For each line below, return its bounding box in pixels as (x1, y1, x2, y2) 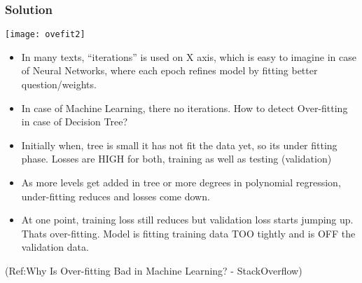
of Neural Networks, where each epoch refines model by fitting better (21, 63, 318, 78)
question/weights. (21, 77, 97, 92)
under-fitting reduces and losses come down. (21, 188, 210, 203)
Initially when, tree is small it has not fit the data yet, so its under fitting (21, 137, 337, 152)
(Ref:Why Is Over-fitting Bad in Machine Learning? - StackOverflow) (5, 263, 302, 277)
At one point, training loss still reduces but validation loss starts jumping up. (21, 212, 354, 227)
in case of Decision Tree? (21, 114, 128, 129)
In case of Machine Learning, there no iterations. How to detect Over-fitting (21, 100, 348, 115)
